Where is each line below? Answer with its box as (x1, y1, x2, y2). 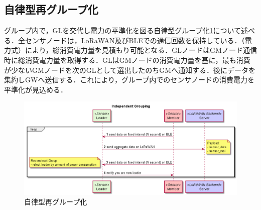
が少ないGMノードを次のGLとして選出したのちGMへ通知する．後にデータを (4, 64, 255, 75)
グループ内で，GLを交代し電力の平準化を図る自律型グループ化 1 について (4, 25, 241, 36)
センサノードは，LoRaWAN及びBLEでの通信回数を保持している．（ (25, 35, 245, 45)
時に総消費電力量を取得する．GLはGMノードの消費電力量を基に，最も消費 (4, 54, 250, 65)
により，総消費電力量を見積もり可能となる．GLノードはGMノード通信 (25, 45, 257, 55)
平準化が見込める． (4, 84, 67, 94)
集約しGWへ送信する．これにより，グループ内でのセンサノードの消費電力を (4, 74, 254, 85)
